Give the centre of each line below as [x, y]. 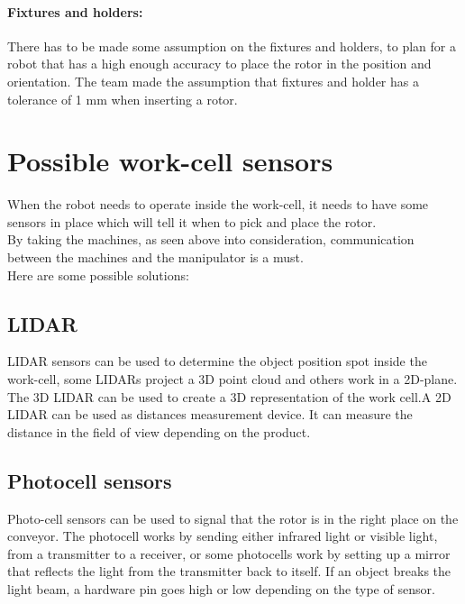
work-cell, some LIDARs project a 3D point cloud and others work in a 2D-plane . [232, 379]
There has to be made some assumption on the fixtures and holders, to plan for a [232, 46]
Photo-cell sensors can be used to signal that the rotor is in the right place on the [233, 518]
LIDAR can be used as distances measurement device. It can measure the [210, 414]
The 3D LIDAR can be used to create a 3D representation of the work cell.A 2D [229, 396]
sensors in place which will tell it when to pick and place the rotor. [192, 221]
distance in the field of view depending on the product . [159, 431]
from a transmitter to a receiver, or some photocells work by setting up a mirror [229, 553]
